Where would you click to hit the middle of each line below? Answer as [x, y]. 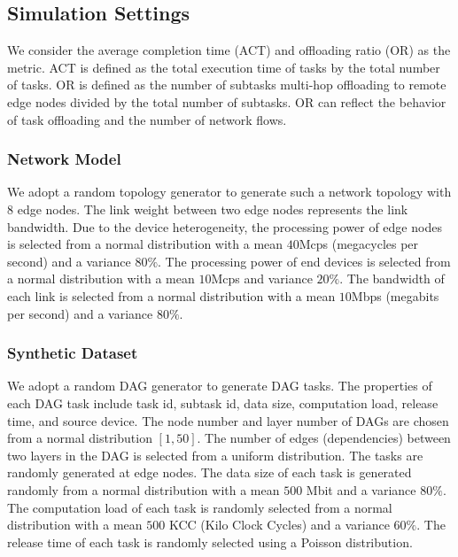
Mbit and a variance [361, 489]
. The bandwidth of [392, 278]
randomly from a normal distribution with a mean [144, 489]
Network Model [64, 159]
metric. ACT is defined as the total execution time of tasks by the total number [224, 67]
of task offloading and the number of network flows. [147, 119]
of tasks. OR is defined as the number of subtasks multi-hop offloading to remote [227, 85]
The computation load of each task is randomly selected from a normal [200, 507]
